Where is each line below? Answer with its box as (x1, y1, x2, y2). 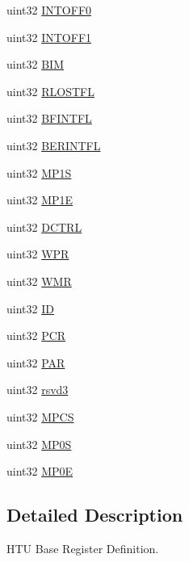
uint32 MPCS (6, 408, 74, 425)
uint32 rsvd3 (6, 381, 69, 398)
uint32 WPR (6, 245, 69, 262)
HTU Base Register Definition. (6, 539, 159, 556)
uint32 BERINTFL (6, 136, 101, 153)
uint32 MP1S (6, 164, 72, 181)
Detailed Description (6, 502, 183, 527)
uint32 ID (6, 300, 54, 317)
